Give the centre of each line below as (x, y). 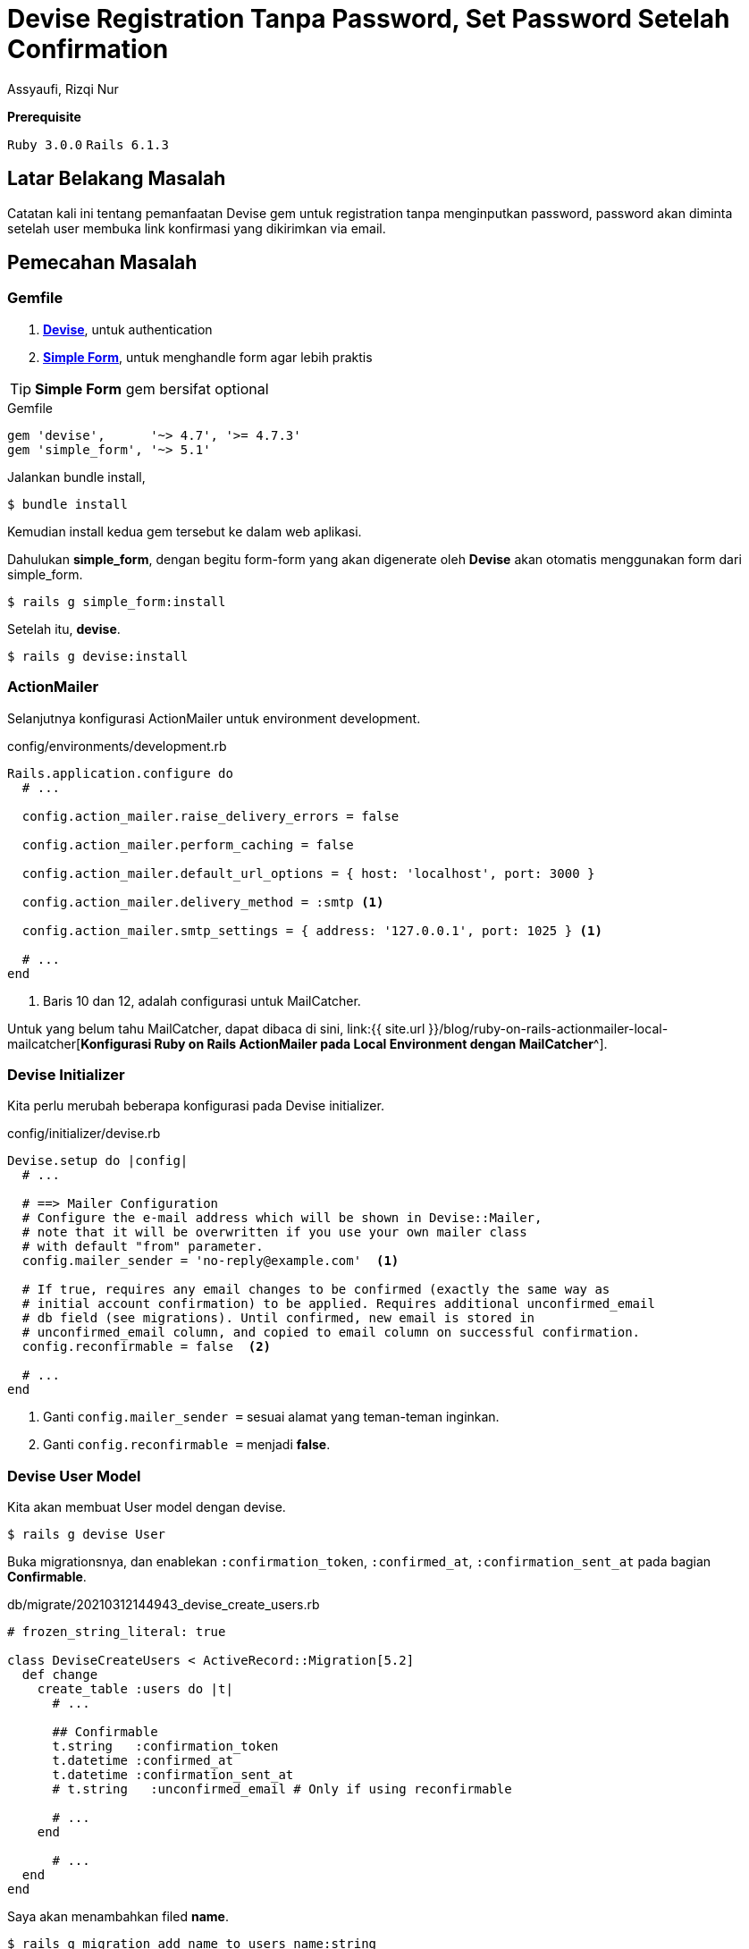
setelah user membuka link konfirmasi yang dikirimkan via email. (197, 228)
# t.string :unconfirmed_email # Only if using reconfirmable (282, 1789)
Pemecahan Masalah (102, 263)
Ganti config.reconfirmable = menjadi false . (187, 1445)
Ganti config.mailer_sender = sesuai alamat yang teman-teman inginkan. (271, 1417)
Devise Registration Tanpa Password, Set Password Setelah (369, 19)
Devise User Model (74, 1476)
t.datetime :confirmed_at (143, 1761)
